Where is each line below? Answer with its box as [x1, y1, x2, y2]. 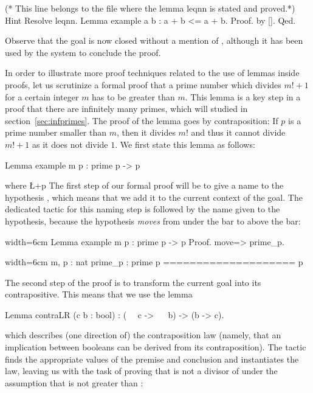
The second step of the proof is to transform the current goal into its [5, 276, 261, 288]
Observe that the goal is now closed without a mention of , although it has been [5, 34, 303, 47]
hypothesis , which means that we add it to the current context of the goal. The [5, 190, 303, 203]
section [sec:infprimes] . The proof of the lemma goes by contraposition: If [5, 114, 278, 127]
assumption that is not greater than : [5, 376, 143, 389]
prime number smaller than [5, 126, 107, 139]
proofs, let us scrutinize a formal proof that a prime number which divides [5, 78, 281, 91]
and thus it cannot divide [191, 126, 286, 139]
